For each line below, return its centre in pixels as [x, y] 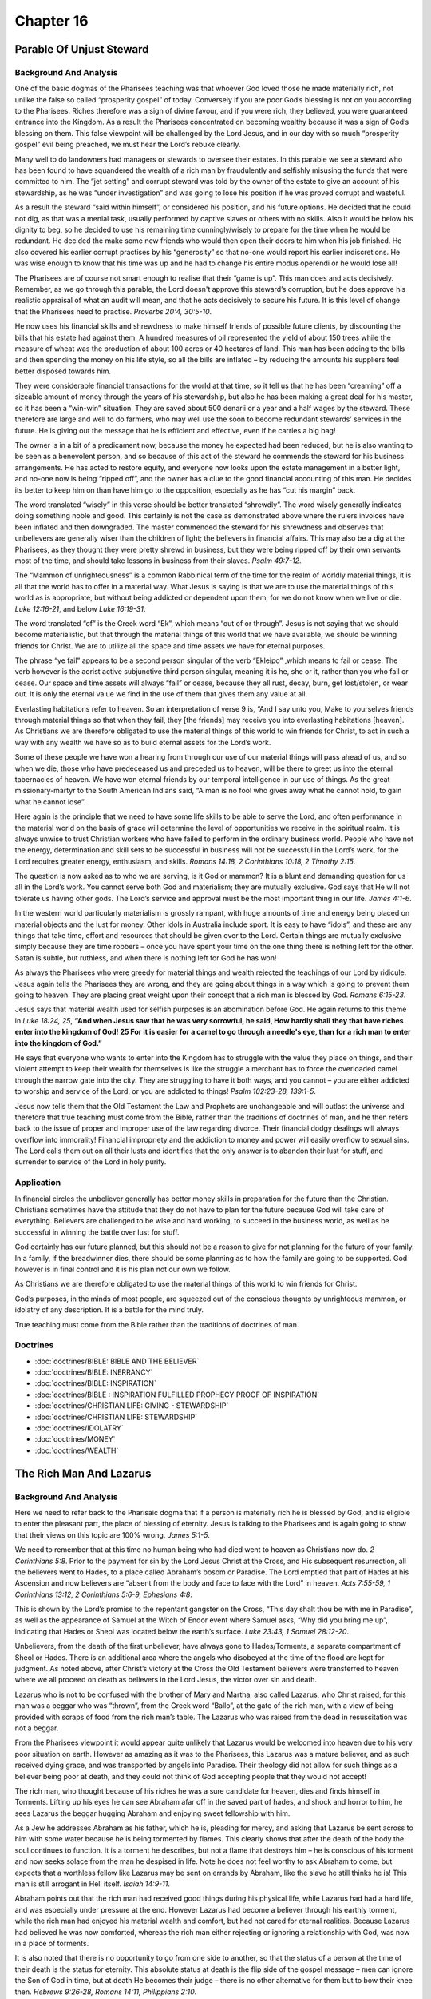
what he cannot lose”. [50, 802]
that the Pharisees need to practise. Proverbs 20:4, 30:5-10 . [113, 311]
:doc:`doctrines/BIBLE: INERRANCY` [94, 1372]
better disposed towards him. [63, 371]
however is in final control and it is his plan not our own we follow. [123, 1269]
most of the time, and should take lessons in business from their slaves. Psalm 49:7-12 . [158, 561]
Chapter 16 [51, 21]
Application [38, 1183]
